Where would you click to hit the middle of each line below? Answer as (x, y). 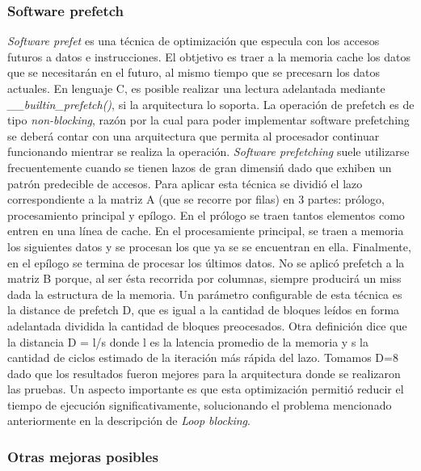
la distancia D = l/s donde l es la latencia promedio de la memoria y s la (188, 341)
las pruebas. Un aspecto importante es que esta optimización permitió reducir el (206, 389)
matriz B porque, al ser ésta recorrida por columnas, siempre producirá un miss (204, 278)
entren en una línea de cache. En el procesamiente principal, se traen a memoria (206, 231)
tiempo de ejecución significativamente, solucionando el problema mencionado (200, 404)
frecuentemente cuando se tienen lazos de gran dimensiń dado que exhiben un (200, 167)
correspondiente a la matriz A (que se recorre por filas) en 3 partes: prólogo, (196, 199)
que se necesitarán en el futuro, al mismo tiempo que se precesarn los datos (194, 72)
